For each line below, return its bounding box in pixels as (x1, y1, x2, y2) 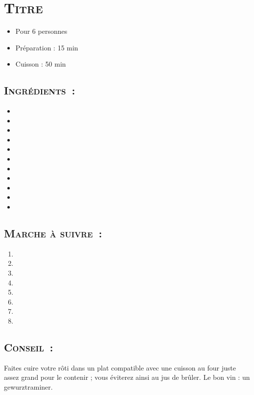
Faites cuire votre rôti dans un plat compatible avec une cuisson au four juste (4, 362, 236, 372)
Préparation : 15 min (15, 42, 78, 52)
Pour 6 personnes (15, 26, 68, 36)
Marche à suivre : (4, 226, 102, 241)
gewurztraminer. (4, 381, 53, 392)
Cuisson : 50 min (15, 59, 66, 69)
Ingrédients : (4, 83, 75, 98)
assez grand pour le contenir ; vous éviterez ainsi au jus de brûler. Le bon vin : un (4, 372, 250, 382)
